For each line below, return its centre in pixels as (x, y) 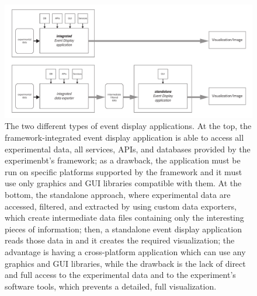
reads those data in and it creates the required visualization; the (120, 240)
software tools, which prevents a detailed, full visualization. (111, 286)
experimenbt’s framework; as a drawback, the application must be (123, 160)
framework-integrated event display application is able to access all (124, 137)
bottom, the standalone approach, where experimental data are (118, 194)
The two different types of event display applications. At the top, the (128, 126)
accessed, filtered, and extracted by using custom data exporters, (121, 206)
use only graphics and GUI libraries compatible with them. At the (123, 183)
